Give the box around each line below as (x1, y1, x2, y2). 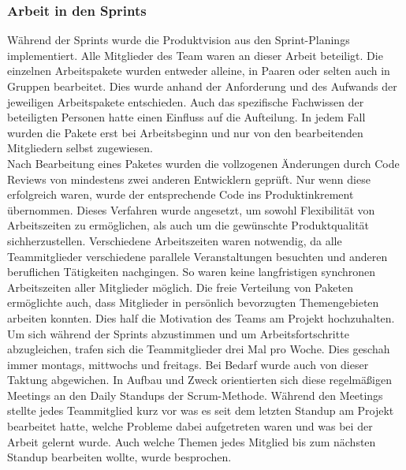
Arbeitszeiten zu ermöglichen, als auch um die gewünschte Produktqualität (7, 217, 370, 233)
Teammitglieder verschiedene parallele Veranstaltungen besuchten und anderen (7, 248, 388, 264)
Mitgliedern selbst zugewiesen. (7, 140, 153, 156)
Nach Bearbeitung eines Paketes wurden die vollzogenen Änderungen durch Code (7, 155, 400, 171)
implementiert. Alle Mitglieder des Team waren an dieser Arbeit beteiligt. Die (7, 47, 383, 63)
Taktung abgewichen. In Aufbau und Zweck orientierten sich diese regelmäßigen (7, 371, 392, 388)
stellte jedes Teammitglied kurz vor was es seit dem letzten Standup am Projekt (7, 402, 394, 419)
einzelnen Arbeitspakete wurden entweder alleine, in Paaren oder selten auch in (7, 62, 390, 79)
